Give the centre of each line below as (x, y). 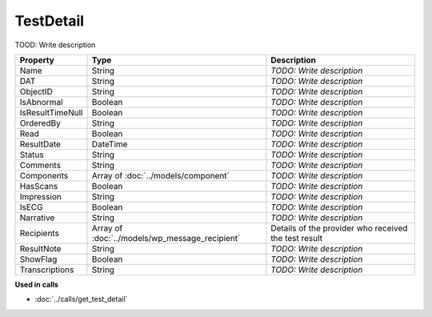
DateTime (110, 144)
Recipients (40, 233)
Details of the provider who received (339, 228)
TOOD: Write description (55, 45)
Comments (40, 165)
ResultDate (40, 144)
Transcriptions (47, 270)
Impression (40, 196)
